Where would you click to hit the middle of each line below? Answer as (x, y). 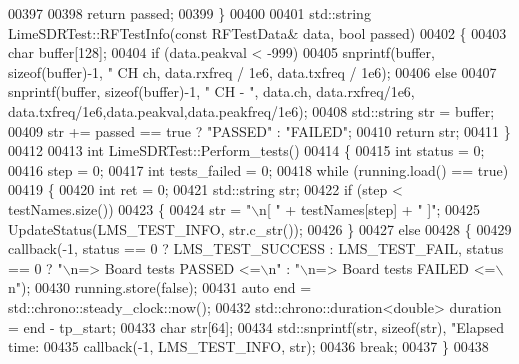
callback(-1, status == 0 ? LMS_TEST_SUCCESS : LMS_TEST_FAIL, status (256, 248)
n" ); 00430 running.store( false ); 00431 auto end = (160, 287)
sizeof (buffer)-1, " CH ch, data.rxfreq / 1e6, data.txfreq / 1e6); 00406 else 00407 (252, 71)
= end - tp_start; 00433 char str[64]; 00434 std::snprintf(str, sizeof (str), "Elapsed (256, 326)
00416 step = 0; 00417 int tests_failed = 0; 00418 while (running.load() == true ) (258, 169)
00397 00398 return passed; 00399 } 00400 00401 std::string (189, 13)
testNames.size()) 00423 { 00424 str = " (130, 208)
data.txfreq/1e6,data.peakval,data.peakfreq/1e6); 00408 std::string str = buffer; (251, 110)
